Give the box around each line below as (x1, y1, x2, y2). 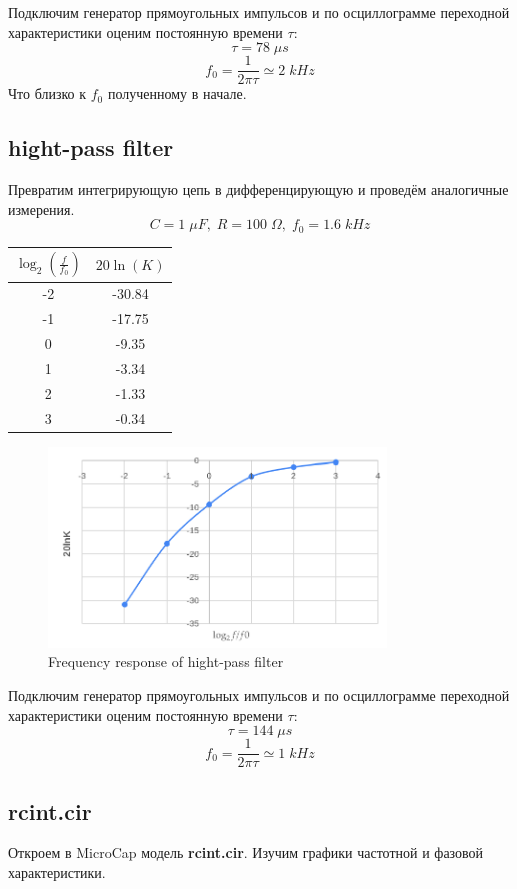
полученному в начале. (107, 83, 247, 104)
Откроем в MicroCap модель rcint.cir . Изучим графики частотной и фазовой (8, 842, 484, 863)
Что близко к (8, 83, 87, 104)
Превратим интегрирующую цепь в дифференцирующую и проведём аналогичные (8, 179, 509, 200)
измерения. (8, 198, 75, 219)
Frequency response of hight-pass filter (48, 651, 284, 672)
